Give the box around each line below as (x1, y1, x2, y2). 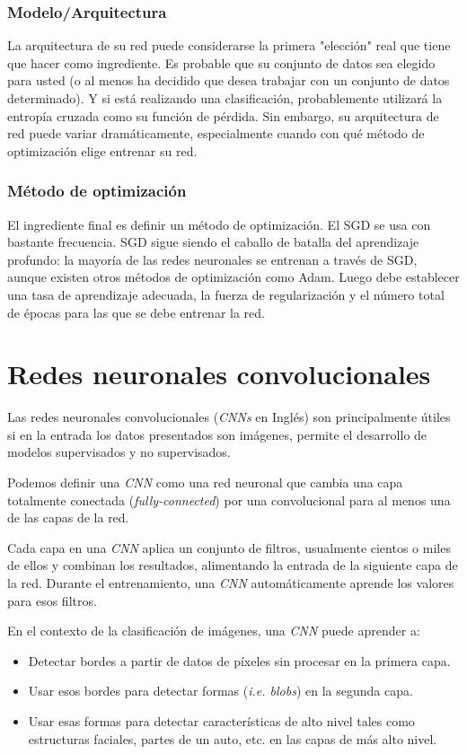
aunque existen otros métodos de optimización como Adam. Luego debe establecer (7, 267, 460, 286)
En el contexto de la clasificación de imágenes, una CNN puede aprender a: (7, 621, 420, 640)
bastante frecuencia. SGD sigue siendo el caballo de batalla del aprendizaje (7, 232, 419, 251)
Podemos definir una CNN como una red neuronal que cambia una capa (7, 473, 403, 492)
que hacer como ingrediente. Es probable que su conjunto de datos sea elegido (7, 53, 436, 72)
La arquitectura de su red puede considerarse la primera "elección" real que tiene (7, 36, 451, 55)
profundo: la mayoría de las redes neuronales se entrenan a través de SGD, (7, 250, 418, 268)
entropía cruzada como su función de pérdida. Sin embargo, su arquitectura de (7, 106, 439, 125)
